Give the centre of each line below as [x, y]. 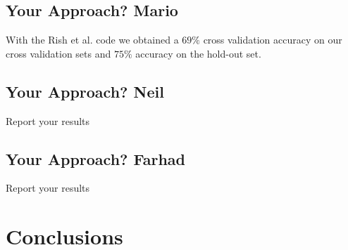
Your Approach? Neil [85, 91]
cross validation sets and [58, 53]
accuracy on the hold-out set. [198, 53]
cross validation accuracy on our [273, 40]
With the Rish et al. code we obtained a [92, 40]
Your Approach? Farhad [95, 158]
